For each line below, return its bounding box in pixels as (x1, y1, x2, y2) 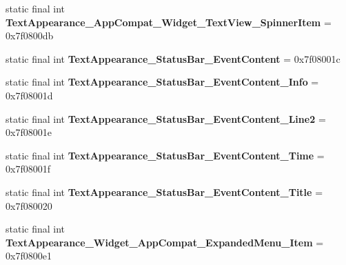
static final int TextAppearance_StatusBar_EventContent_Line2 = (6, 111, 326, 126)
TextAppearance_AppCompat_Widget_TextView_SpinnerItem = (6, 14, 332, 29)
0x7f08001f (6, 161, 50, 176)
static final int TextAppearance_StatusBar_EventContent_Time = (6, 148, 325, 162)
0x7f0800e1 (6, 248, 52, 263)
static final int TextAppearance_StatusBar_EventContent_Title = (6, 184, 323, 199)
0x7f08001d (6, 88, 53, 102)
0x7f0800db (6, 28, 54, 43)
